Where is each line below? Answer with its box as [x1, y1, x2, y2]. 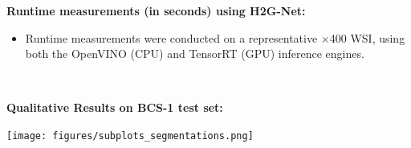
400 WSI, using [329, 29, 405, 46]
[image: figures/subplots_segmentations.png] [6, 129, 254, 142]
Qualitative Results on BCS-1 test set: [6, 99, 223, 116]
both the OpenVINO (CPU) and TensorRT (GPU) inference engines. [25, 45, 364, 62]
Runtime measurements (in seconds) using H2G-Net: [6, 2, 306, 18]
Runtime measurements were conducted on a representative [25, 29, 318, 46]
